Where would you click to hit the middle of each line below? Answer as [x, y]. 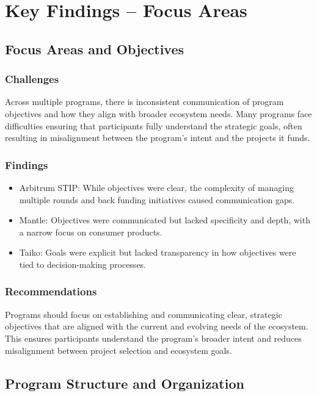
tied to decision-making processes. [83, 264]
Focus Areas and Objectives [95, 49]
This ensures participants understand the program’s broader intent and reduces [153, 338]
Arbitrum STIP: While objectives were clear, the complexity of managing [156, 187]
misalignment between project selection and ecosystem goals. [118, 350]
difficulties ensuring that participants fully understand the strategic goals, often [154, 125]
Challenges [32, 79]
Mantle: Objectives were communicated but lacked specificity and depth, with [165, 220]
